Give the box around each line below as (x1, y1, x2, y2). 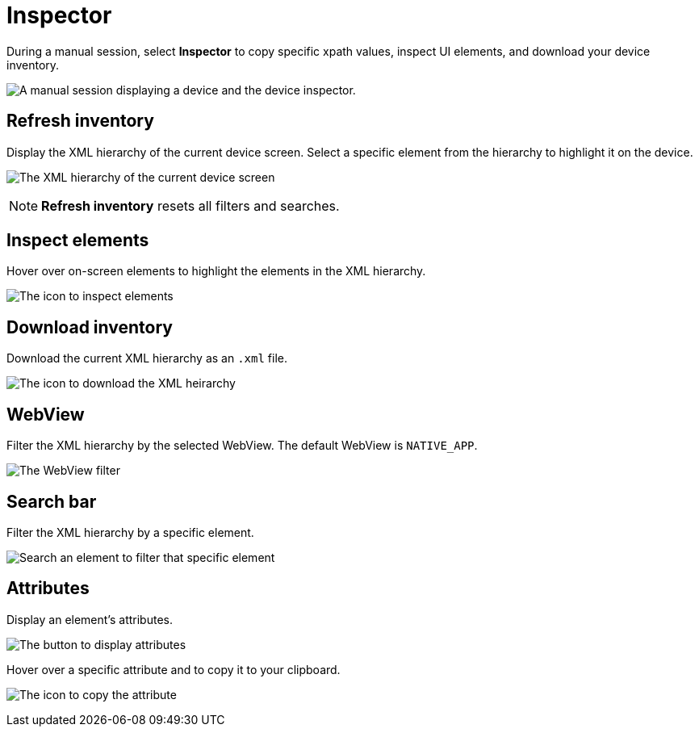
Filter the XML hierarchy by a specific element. (6, 525, 254, 539)
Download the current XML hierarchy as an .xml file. (6, 351, 287, 366)
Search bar (6, 491, 97, 512)
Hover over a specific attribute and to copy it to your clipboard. (6, 662, 341, 676)
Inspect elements (6, 230, 149, 251)
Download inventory (6, 316, 173, 337)
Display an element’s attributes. (6, 612, 173, 626)
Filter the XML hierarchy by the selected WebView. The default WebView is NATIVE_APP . (6, 438, 478, 453)
